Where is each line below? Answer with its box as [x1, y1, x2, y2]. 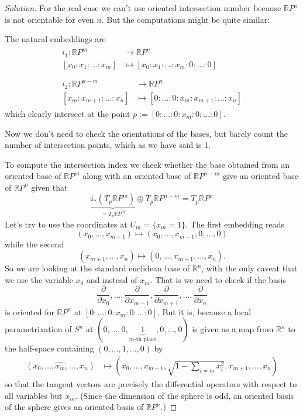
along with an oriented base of [82, 170, 191, 182]
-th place [134, 336, 156, 343]
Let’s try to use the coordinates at [5, 218, 128, 230]
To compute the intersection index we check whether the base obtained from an [5, 158, 290, 170]
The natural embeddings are [5, 33, 106, 45]
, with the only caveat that [201, 262, 298, 274]
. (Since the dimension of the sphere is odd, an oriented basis [75, 389, 294, 401]
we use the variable [5, 273, 73, 285]
